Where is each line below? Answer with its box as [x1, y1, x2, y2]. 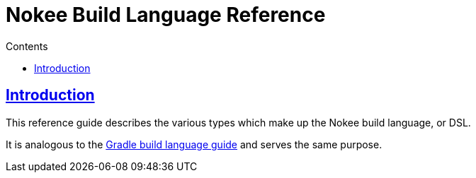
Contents [6, 40, 48, 52]
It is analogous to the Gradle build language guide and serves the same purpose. [6, 138, 382, 150]
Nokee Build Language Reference [6, 3, 326, 27]
